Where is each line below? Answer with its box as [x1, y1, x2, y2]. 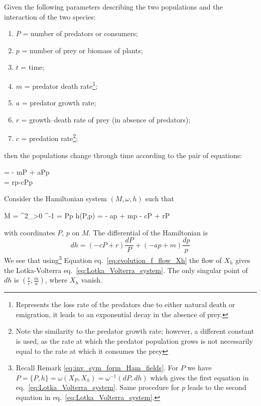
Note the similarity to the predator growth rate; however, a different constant [16, 326, 254, 336]
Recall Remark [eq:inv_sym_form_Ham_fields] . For [16, 362, 179, 373]
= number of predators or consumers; [23, 28, 138, 39]
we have [187, 362, 212, 373]
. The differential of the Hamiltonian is [88, 227, 208, 237]
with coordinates [4, 227, 55, 237]
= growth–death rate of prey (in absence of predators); [21, 114, 191, 124]
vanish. [81, 275, 103, 285]
